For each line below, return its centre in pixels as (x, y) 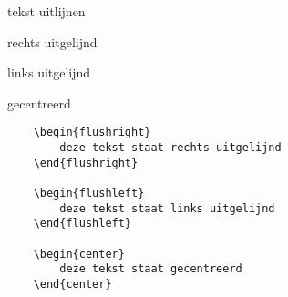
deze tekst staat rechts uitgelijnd (170, 148)
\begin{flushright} (92, 133)
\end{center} (72, 284)
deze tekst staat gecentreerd (151, 269)
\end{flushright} (86, 163)
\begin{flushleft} (89, 193)
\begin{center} (79, 254)
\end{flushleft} (82, 224)
